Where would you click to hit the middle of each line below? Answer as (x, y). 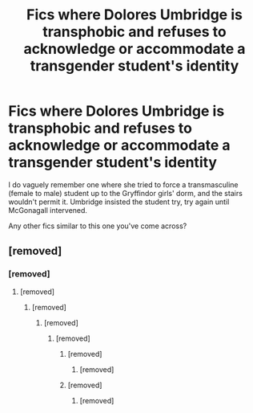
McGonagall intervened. (48, 210)
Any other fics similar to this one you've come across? (98, 226)
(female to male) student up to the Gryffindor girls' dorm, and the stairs (125, 193)
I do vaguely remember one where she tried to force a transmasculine (123, 184)
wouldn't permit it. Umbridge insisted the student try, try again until (119, 202)
